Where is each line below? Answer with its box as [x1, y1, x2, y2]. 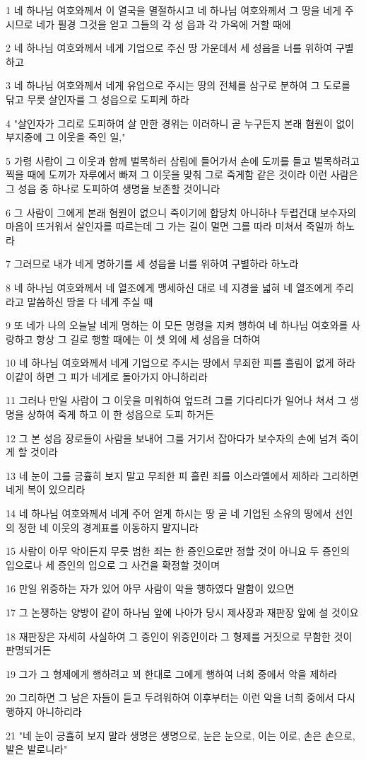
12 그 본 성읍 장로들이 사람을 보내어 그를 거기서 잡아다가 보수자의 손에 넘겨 [6, 430, 338, 445]
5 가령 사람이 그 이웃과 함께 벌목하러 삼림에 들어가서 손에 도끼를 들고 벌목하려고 [6, 153, 360, 168]
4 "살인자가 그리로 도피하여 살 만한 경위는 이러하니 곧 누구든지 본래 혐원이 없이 [6, 115, 355, 130]
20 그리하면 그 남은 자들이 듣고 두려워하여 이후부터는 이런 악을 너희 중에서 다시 [6, 690, 355, 705]
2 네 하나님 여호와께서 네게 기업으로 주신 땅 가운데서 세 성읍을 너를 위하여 [6, 40, 333, 55]
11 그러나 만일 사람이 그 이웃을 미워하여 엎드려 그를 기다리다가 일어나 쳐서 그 [6, 393, 347, 408]
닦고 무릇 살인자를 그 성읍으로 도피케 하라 [6, 91, 189, 106]
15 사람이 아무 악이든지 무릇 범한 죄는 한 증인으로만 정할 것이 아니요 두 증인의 [6, 543, 350, 558]
